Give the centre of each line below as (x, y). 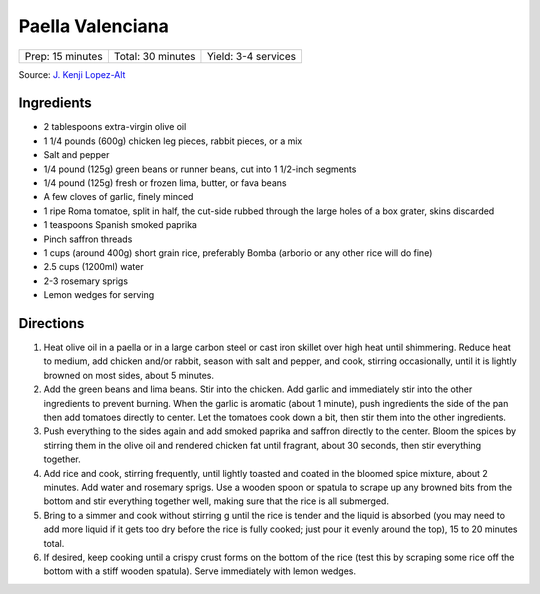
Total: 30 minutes (154, 56)
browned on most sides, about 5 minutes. (129, 375)
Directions (51, 323)
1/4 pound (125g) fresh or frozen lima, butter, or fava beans (165, 183)
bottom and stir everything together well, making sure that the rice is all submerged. (216, 501)
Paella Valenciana (93, 26)
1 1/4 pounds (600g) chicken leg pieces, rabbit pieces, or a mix (173, 141)
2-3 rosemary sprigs (86, 281)
